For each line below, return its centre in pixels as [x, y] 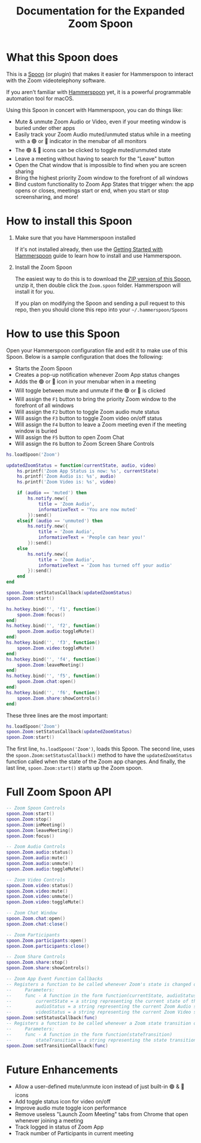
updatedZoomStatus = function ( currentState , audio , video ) [81, 465]
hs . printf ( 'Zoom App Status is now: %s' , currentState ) [88, 471]
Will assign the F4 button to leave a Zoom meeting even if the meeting [100, 424]
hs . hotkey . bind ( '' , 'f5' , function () [53, 676]
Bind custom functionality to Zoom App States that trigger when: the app [104, 184]
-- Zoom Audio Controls [36, 847]
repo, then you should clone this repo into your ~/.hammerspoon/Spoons [101, 309]
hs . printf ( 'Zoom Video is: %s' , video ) [67, 482]
